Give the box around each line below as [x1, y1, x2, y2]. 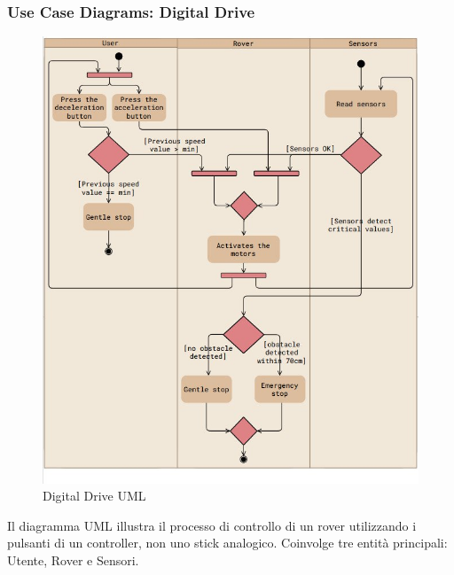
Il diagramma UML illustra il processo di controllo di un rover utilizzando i [7, 516, 417, 534]
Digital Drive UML [43, 486, 146, 505]
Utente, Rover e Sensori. [7, 551, 139, 570]
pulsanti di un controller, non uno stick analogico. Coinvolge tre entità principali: [7, 533, 448, 552]
